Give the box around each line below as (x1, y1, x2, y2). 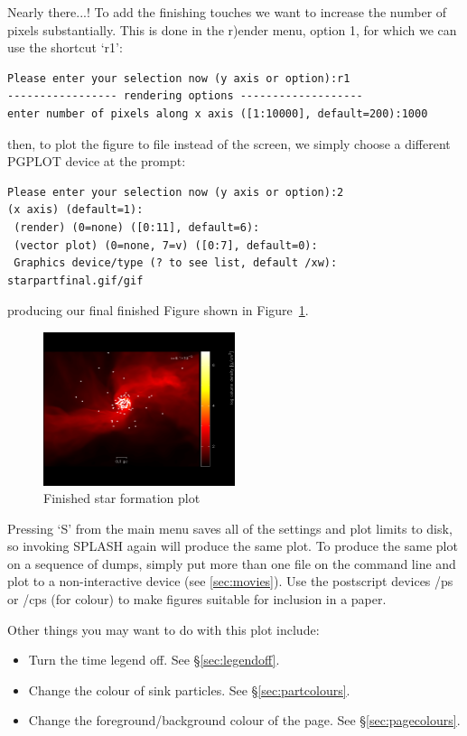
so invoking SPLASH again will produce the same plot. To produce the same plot (7, 536, 458, 555)
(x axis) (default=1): (7, 203, 144, 217)
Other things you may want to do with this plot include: (7, 620, 320, 638)
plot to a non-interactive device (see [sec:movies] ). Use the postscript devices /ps (7, 572, 453, 591)
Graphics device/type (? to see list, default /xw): (14, 256, 338, 270)
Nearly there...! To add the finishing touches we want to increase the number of (7, 3, 447, 21)
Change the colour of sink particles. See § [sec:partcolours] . (28, 680, 350, 699)
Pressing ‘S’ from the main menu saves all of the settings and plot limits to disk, (7, 518, 453, 537)
